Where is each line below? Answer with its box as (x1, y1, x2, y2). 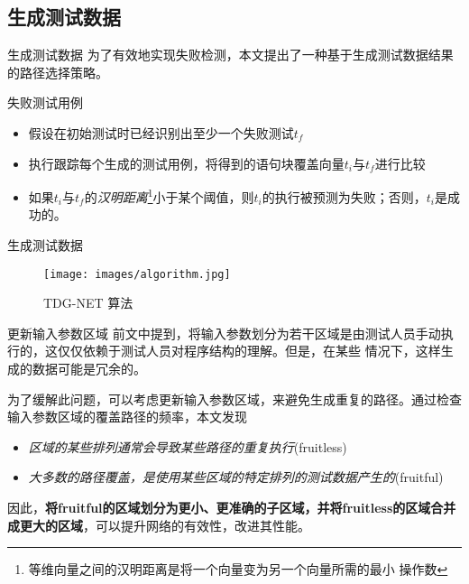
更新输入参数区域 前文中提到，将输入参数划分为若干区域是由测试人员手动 (7, 323, 441, 342)
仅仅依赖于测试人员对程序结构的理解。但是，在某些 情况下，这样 (57, 341, 441, 360)
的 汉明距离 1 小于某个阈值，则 (84, 185, 254, 206)
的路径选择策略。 (7, 62, 108, 81)
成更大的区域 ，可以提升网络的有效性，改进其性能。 (7, 515, 310, 534)
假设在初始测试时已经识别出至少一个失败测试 (28, 123, 294, 142)
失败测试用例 (7, 93, 83, 112)
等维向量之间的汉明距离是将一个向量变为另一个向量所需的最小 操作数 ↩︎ (28, 560, 448, 579)
